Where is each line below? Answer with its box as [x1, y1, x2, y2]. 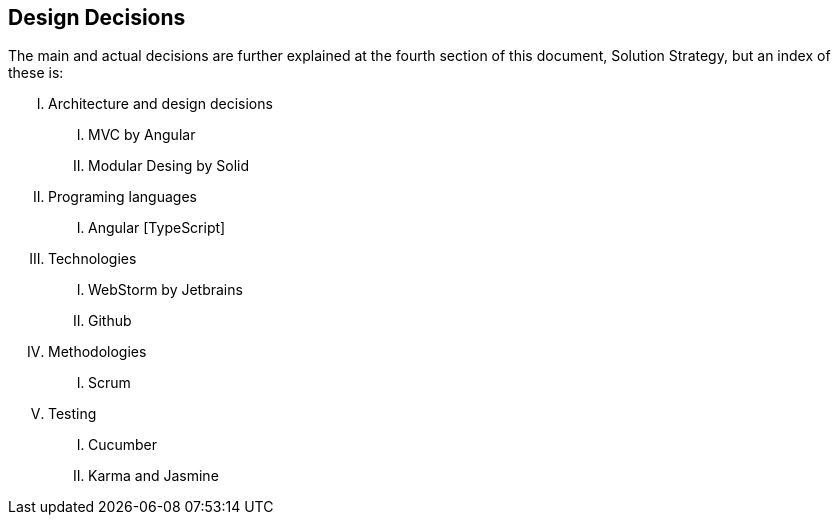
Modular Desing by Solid [88, 157, 250, 175]
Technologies [48, 250, 137, 268]
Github [88, 312, 132, 330]
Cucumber [88, 436, 158, 454]
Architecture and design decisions [48, 95, 273, 113]
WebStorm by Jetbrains [88, 281, 243, 299]
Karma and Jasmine [88, 467, 219, 485]
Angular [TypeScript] [88, 219, 226, 237]
